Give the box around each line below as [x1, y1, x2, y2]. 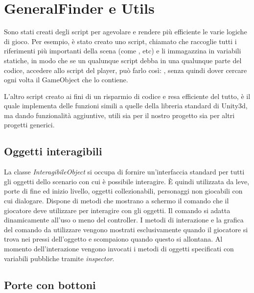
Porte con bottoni [4, 277, 96, 292]
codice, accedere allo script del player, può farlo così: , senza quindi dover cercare [4, 65, 247, 75]
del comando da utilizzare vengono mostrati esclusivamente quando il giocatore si [4, 224, 248, 234]
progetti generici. [4, 120, 55, 130]
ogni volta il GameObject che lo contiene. [4, 74, 128, 85]
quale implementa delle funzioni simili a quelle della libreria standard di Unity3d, [4, 100, 248, 111]
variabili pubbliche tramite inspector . [4, 253, 115, 263]
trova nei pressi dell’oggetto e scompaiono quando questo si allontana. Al [4, 234, 223, 244]
